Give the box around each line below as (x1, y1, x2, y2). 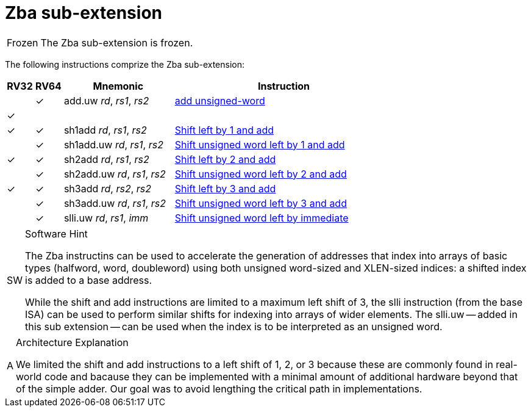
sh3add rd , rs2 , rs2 (63, 182, 152, 195)
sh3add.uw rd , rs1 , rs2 (63, 197, 166, 209)
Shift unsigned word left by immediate (174, 211, 349, 224)
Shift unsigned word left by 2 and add (174, 167, 347, 180)
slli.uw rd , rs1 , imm (63, 211, 149, 224)
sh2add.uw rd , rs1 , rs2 (63, 167, 166, 180)
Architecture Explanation (16, 336, 129, 349)
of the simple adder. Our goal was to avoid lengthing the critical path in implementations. (16, 382, 422, 395)
